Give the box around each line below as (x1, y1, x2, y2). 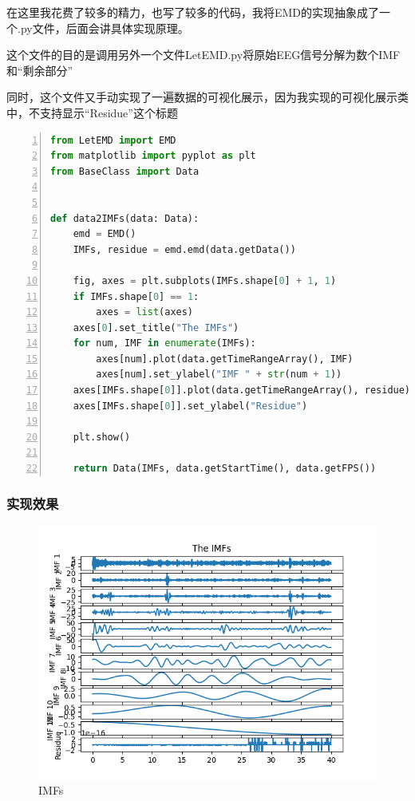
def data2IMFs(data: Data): (50, 212, 200, 224)
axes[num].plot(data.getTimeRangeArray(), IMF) (96, 353, 354, 365)
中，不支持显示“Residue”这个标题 (6, 104, 178, 120)
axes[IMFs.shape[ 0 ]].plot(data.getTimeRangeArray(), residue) (73, 385, 411, 397)
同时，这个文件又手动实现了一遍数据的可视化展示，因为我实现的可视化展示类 (6, 89, 409, 105)
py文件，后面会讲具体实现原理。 (20, 19, 189, 36)
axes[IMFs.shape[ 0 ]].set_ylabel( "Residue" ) (73, 400, 308, 412)
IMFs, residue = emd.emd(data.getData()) (73, 243, 296, 255)
